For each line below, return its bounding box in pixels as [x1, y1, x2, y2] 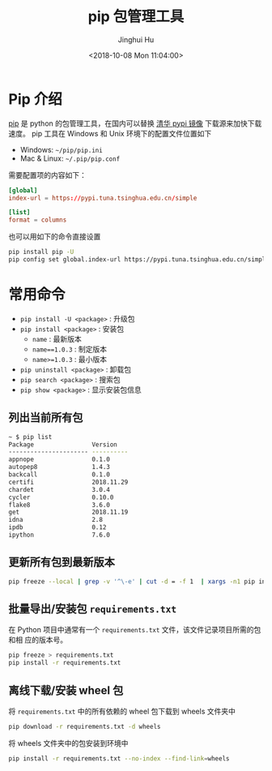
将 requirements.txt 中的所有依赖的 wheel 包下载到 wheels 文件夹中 [8, 707, 236, 716]
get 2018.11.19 [8, 508, 129, 516]
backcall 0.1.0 [8, 471, 111, 479]
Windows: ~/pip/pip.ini [19, 144, 103, 154]
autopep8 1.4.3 [8, 463, 111, 472]
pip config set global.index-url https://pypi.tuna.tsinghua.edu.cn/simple [8, 256, 270, 264]
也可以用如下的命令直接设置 [8, 232, 101, 242]
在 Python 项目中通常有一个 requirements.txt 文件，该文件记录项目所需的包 [8, 625, 261, 635]
